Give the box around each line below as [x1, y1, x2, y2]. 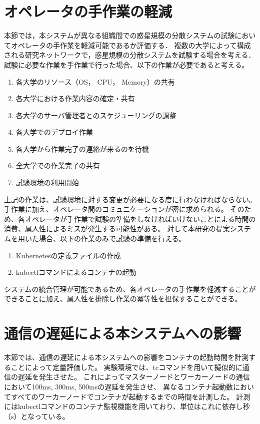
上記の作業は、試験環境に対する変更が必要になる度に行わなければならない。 [4, 194, 256, 204]
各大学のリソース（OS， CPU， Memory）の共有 [15, 76, 175, 87]
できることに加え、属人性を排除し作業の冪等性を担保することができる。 [4, 293, 242, 304]
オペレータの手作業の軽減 [4, 1, 172, 22]
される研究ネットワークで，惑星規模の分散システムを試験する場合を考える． [4, 50, 255, 60]
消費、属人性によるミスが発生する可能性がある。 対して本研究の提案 [4, 223, 230, 234]
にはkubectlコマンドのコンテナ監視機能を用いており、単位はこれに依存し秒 [4, 401, 250, 411]
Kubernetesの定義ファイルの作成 [15, 250, 121, 260]
